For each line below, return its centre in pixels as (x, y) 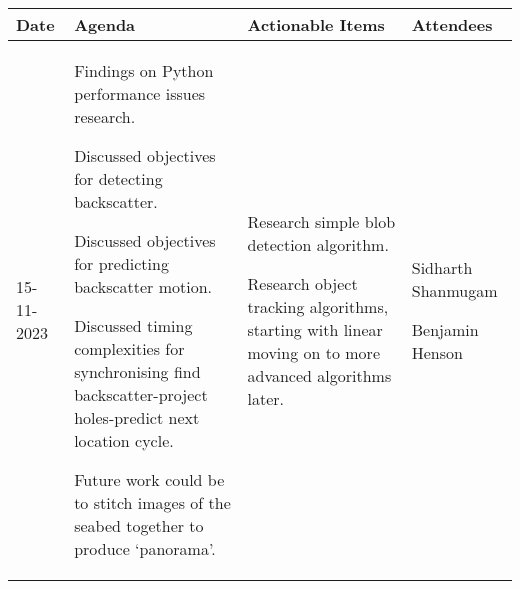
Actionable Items (316, 24)
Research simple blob (321, 221)
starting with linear (315, 329)
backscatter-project (141, 394)
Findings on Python (144, 70)
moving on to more (313, 352)
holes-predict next (137, 417)
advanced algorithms (319, 375)
